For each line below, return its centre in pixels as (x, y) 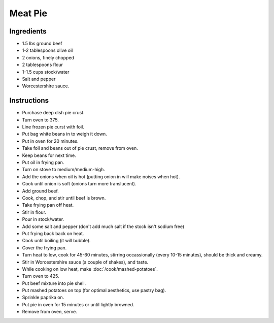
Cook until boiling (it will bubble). (56, 241)
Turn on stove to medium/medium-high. (63, 170)
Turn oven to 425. (41, 276)
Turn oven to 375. (41, 120)
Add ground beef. (41, 191)
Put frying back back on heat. (53, 233)
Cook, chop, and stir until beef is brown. (64, 198)
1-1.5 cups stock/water (46, 72)
